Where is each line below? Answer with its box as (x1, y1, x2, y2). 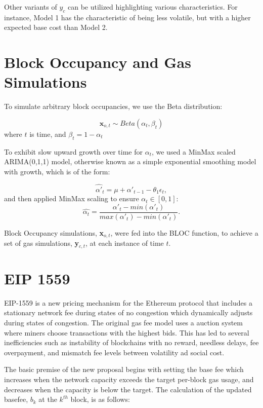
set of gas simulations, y (4, 238, 79, 248)
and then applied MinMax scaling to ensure (4, 193, 139, 204)
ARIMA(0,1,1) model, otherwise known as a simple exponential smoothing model (4, 156, 256, 167)
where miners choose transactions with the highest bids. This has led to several (4, 327, 249, 338)
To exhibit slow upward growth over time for (4, 146, 143, 157)
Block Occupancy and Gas (4, 52, 191, 72)
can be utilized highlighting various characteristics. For (68, 2, 238, 12)
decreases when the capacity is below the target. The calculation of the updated (4, 384, 252, 394)
